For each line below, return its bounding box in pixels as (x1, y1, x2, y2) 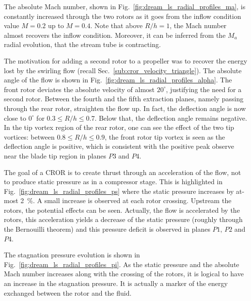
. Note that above (90, 20, 143, 31)
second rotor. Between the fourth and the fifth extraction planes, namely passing (4, 94, 244, 104)
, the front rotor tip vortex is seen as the (105, 131, 225, 142)
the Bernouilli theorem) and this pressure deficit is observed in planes (4, 224, 210, 234)
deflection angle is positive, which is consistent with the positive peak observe (4, 141, 234, 151)
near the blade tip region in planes (4, 150, 106, 160)
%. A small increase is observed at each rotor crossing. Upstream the (27, 195, 232, 206)
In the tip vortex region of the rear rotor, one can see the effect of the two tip (4, 122, 235, 132)
